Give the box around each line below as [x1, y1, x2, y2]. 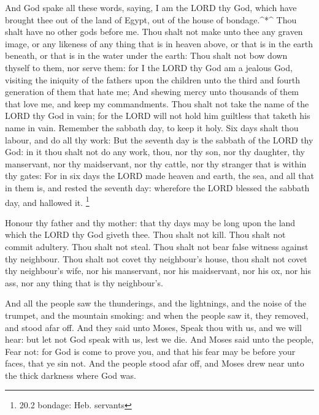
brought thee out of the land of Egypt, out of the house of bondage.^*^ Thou [5, 13, 297, 26]
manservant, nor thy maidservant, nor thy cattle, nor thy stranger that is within [5, 157, 307, 170]
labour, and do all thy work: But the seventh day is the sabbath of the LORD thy [5, 133, 313, 146]
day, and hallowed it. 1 [5, 194, 90, 208]
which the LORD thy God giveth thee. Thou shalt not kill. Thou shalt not [5, 228, 286, 241]
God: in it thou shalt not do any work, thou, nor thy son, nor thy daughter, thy [5, 145, 305, 158]
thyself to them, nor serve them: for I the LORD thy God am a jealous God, [5, 61, 293, 74]
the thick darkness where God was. [5, 368, 136, 381]
